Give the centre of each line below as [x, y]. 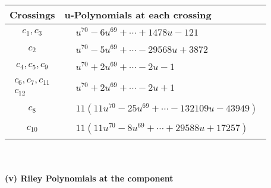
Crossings [32, 15]
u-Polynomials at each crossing [138, 15]
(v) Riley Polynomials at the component [89, 178]
